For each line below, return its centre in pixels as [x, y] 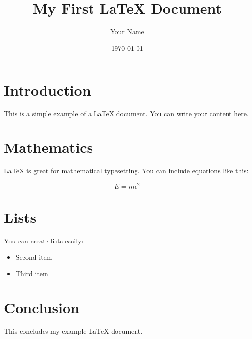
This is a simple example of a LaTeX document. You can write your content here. [126, 113]
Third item [32, 273]
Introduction [47, 90]
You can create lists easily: [44, 240]
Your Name [127, 32]
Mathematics [49, 147]
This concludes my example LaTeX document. [73, 330]
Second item [34, 257]
